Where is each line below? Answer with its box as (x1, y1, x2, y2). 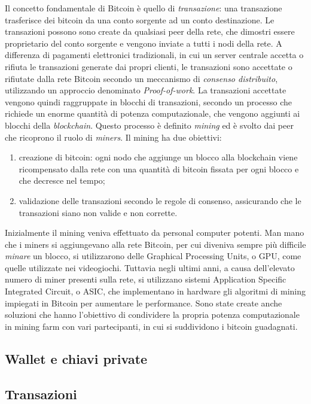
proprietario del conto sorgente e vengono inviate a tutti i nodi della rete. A (5, 37, 282, 49)
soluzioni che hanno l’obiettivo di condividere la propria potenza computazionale (5, 308, 300, 321)
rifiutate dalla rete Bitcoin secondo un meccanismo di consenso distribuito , (5, 72, 278, 84)
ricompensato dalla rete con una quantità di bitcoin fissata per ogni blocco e (19, 162, 299, 175)
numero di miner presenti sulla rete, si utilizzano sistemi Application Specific (5, 273, 286, 285)
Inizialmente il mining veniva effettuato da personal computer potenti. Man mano (5, 226, 304, 239)
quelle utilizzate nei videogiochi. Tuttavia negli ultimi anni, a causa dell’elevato (5, 261, 295, 274)
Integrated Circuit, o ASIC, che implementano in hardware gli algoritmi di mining (5, 285, 306, 297)
